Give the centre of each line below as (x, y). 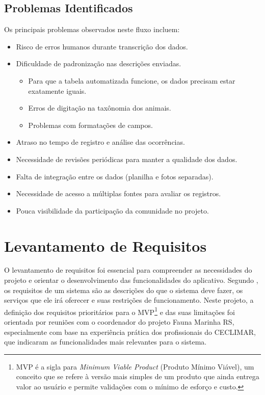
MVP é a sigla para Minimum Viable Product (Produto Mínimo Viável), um (135, 366)
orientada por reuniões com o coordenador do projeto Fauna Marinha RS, (119, 322)
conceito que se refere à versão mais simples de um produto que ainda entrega (138, 376)
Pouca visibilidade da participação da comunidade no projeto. (112, 210)
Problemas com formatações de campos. (90, 125)
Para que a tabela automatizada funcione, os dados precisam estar (132, 80)
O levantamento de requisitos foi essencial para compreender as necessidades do (128, 270)
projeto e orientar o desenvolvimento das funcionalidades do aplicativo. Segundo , (131, 280)
